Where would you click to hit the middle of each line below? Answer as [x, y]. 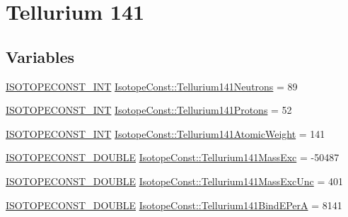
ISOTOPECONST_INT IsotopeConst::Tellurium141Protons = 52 [149, 110]
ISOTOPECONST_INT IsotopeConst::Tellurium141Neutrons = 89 [152, 86]
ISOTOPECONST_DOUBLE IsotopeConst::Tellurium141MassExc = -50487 [173, 157]
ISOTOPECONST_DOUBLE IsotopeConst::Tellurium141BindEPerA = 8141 [174, 205]
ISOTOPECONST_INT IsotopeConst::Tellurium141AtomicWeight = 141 [166, 133]
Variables [40, 56]
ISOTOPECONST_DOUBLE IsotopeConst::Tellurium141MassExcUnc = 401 [174, 181]
